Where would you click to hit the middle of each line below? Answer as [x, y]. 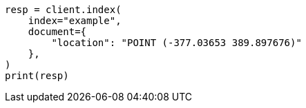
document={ [57, 32]
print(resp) [37, 76]
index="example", [75, 21]
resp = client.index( [63, 10]
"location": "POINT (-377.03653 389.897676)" [176, 43]
